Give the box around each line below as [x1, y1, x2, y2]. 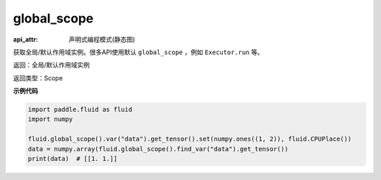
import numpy [28, 115, 73, 123]
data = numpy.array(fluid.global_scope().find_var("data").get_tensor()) [28, 145, 289, 153]
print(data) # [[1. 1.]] [28, 155, 118, 163]
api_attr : [13, 35, 39, 44]
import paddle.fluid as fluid [28, 105, 133, 114]
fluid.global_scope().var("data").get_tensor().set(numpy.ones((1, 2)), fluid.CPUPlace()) [28, 135, 352, 143]
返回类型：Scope [13, 74, 64, 82]
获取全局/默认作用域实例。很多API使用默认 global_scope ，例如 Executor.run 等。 [13, 48, 264, 56]
